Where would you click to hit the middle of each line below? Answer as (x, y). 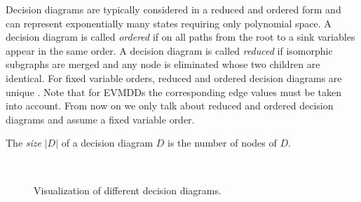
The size (23, 143)
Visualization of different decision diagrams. (128, 190)
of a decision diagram (107, 143)
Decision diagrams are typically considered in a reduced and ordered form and (173, 9)
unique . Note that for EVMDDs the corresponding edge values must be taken (173, 92)
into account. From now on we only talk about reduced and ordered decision (170, 106)
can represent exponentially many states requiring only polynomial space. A (169, 23)
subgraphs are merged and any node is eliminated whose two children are (163, 64)
